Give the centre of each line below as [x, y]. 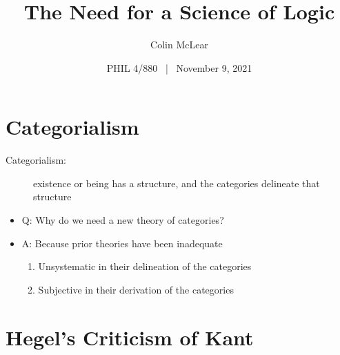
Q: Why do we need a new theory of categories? [123, 220]
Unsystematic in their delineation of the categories [145, 266]
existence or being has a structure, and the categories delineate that [177, 183]
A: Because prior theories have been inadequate [122, 243]
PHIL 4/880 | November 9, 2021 [179, 67]
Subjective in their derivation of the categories [136, 289]
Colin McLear [179, 45]
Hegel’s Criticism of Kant [130, 337]
